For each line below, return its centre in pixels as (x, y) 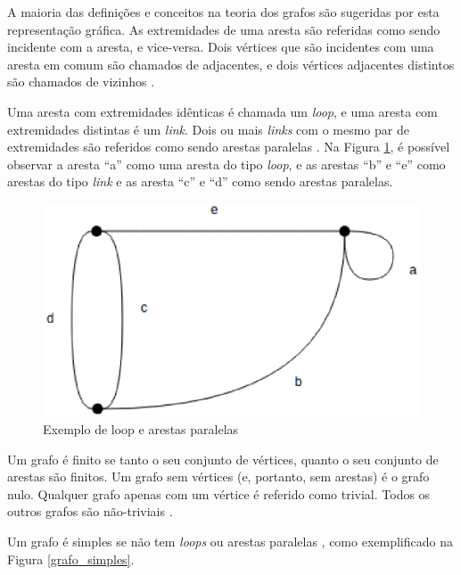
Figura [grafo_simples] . (71, 559)
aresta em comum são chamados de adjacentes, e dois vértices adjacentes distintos (231, 64)
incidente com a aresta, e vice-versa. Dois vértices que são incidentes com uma (221, 47)
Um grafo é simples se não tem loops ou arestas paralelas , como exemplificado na (230, 541)
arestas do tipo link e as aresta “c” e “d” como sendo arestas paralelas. (200, 181)
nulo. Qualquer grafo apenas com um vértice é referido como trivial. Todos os (219, 493)
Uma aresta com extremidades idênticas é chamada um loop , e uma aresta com (222, 111)
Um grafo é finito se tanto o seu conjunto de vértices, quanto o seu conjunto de (223, 459)
